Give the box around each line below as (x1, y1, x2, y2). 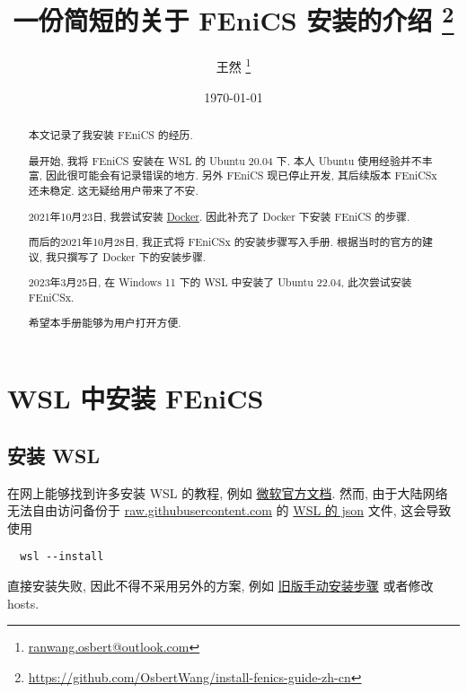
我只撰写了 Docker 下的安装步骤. (45, 249, 207, 264)
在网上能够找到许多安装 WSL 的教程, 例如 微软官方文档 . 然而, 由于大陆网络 (7, 483, 448, 502)
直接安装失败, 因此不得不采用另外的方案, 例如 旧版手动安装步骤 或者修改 (7, 575, 434, 594)
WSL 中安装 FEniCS (7, 380, 264, 417)
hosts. (7, 593, 40, 612)
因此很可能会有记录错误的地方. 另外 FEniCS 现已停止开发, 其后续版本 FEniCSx (45, 168, 437, 183)
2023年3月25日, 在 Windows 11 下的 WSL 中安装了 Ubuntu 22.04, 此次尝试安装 (28, 275, 412, 290)
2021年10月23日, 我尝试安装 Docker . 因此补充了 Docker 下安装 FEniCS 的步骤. (28, 208, 410, 224)
